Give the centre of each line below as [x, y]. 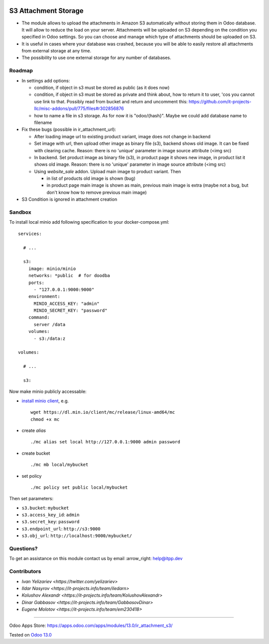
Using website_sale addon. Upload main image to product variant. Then [108, 171]
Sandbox [20, 212]
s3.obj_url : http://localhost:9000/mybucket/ [77, 536]
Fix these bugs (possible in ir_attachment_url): [69, 129]
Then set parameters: [31, 499]
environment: [44, 297]
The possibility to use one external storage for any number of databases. [96, 58]
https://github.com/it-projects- [220, 101]
